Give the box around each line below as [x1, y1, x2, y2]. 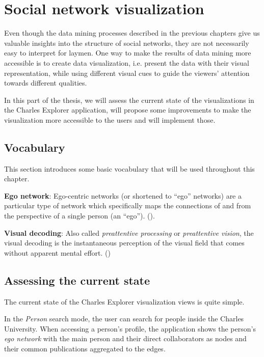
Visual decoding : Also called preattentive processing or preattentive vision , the [4, 227, 254, 238]
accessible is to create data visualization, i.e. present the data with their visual [4, 57, 249, 68]
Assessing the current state [4, 272, 150, 288]
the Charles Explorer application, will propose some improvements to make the [4, 104, 251, 115]
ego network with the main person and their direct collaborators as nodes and [4, 333, 247, 344]
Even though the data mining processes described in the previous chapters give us [4, 28, 260, 38]
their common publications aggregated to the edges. [4, 343, 166, 353]
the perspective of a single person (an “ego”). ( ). [4, 210, 155, 221]
